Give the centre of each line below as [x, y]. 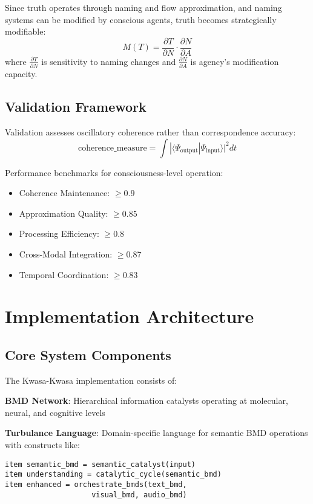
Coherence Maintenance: [64, 193]
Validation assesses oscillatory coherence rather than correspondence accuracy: [150, 131]
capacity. [21, 74]
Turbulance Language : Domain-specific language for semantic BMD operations [156, 433]
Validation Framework [76, 107]
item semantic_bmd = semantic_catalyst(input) [100, 464]
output [189, 151]
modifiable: [25, 31]
